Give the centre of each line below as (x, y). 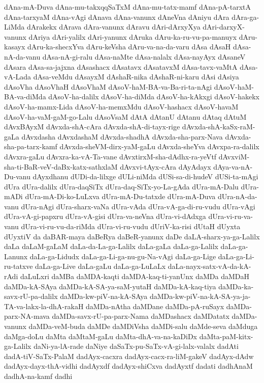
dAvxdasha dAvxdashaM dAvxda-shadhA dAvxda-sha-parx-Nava (122, 136)
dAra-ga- (245, 17)
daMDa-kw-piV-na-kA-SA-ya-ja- (200, 296)
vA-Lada (18, 77)
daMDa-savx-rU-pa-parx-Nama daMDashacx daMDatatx (141, 316)
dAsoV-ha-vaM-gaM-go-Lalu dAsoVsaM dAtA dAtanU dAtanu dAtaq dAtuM (125, 116)
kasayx (15, 47)
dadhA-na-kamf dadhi (38, 376)
